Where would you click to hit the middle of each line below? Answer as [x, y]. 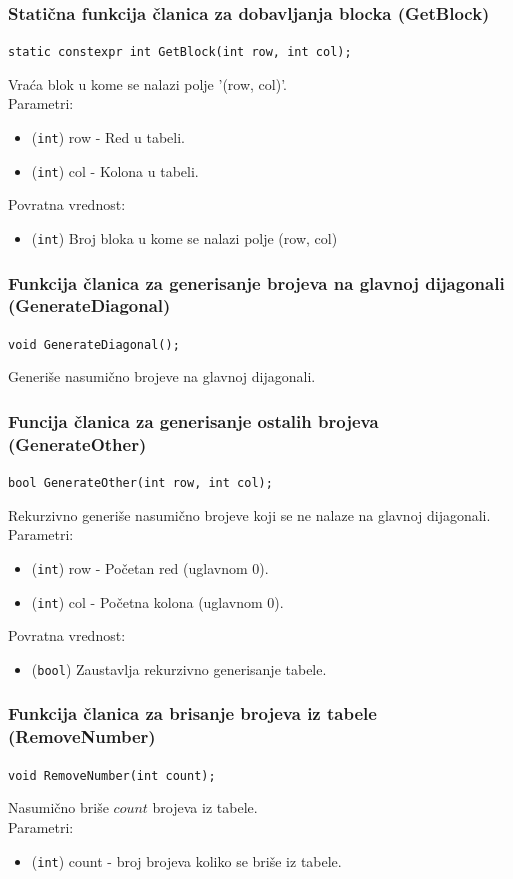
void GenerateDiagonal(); [94, 344]
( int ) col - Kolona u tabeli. [115, 170]
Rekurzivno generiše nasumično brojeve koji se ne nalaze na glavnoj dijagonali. [249, 514]
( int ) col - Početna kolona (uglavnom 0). [157, 601]
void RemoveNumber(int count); [112, 775]
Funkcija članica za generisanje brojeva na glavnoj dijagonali [256, 282]
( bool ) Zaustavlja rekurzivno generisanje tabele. [179, 668]
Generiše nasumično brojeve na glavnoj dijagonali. [162, 376]
